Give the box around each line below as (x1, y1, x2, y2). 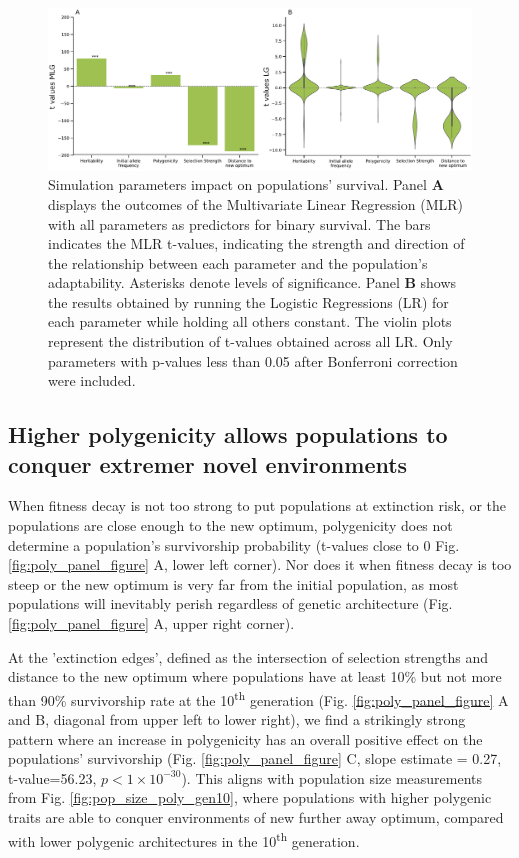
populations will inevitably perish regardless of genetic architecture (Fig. (8, 593, 453, 614)
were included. (48, 370, 136, 391)
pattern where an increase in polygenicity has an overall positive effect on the (8, 728, 483, 749)
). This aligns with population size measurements (181, 767, 483, 788)
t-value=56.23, (8, 767, 97, 788)
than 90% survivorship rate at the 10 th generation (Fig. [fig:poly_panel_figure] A (8, 686, 509, 710)
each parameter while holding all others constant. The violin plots (48, 311, 452, 332)
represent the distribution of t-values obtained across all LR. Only (48, 331, 453, 352)
